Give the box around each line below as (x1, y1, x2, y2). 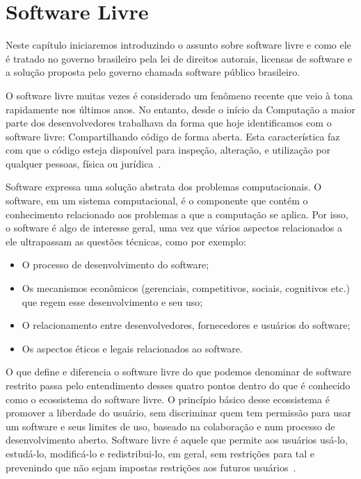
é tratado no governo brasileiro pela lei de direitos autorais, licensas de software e (6, 51, 353, 65)
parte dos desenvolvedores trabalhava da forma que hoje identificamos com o (6, 115, 332, 130)
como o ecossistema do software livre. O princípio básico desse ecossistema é (6, 391, 330, 406)
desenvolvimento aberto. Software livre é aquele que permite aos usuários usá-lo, (6, 432, 348, 447)
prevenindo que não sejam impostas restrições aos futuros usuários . (6, 460, 296, 474)
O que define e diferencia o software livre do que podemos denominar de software (6, 364, 351, 379)
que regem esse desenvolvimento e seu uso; (22, 294, 203, 309)
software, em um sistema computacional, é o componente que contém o (6, 193, 308, 208)
